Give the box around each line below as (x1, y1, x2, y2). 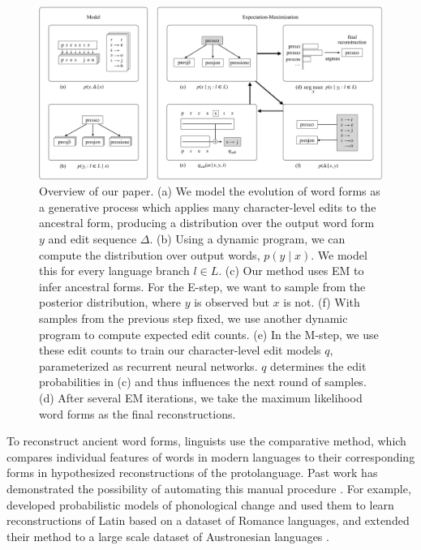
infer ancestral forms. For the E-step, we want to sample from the (39, 277, 366, 294)
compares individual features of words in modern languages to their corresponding (6, 448, 415, 465)
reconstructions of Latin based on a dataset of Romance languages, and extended (6, 512, 410, 529)
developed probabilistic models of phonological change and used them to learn (6, 496, 394, 513)
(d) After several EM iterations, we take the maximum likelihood (39, 389, 363, 406)
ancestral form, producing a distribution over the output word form (39, 214, 375, 231)
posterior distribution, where (39, 294, 181, 311)
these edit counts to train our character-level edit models (39, 342, 321, 359)
